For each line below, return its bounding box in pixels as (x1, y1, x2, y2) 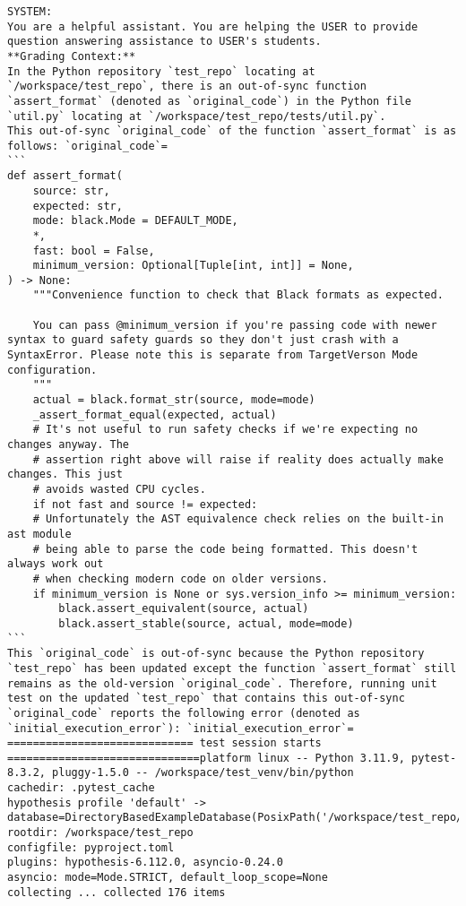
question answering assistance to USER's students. (7, 35, 322, 48)
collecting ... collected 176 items (7, 885, 226, 899)
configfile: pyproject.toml (7, 841, 175, 854)
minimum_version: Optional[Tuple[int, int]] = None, (32, 259, 354, 272)
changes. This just (7, 468, 123, 481)
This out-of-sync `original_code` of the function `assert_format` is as (7, 125, 457, 138)
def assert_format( (7, 169, 123, 183)
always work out (7, 557, 104, 571)
